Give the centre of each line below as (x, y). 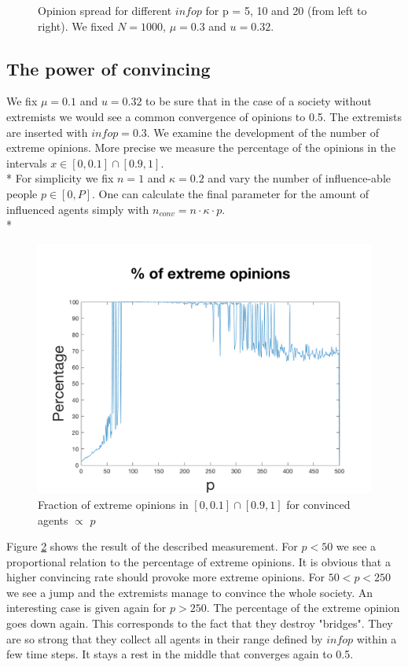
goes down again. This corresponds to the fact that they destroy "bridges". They (200, 623)
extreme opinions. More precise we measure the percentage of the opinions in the (201, 147)
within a (377, 638)
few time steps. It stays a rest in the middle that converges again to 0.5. (180, 654)
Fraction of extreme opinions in (113, 504)
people (22, 193)
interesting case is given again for (86, 608)
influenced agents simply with (78, 209)
